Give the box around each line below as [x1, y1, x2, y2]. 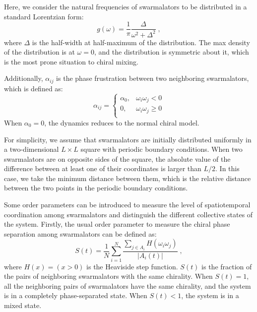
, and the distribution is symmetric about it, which [94, 47, 249, 57]
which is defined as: [4, 83, 63, 93]
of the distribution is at [4, 47, 75, 57]
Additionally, [4, 73, 43, 83]
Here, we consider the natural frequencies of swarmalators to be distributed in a [4, 1, 247, 11]
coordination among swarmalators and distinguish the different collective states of [4, 209, 253, 219]
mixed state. [4, 300, 42, 311]
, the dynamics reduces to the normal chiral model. [44, 117, 199, 127]
